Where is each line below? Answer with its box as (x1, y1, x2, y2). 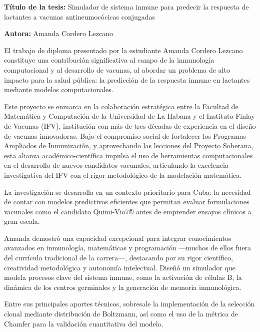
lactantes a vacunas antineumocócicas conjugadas (4, 11, 155, 22)
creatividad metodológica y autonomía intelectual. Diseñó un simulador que (4, 262, 235, 272)
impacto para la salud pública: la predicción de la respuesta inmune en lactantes (4, 74, 250, 85)
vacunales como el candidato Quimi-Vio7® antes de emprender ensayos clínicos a (4, 206, 251, 216)
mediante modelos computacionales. (4, 84, 113, 95)
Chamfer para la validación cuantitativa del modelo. (4, 318, 163, 328)
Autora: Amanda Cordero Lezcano (4, 28, 113, 39)
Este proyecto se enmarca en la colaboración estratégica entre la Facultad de (4, 101, 238, 111)
